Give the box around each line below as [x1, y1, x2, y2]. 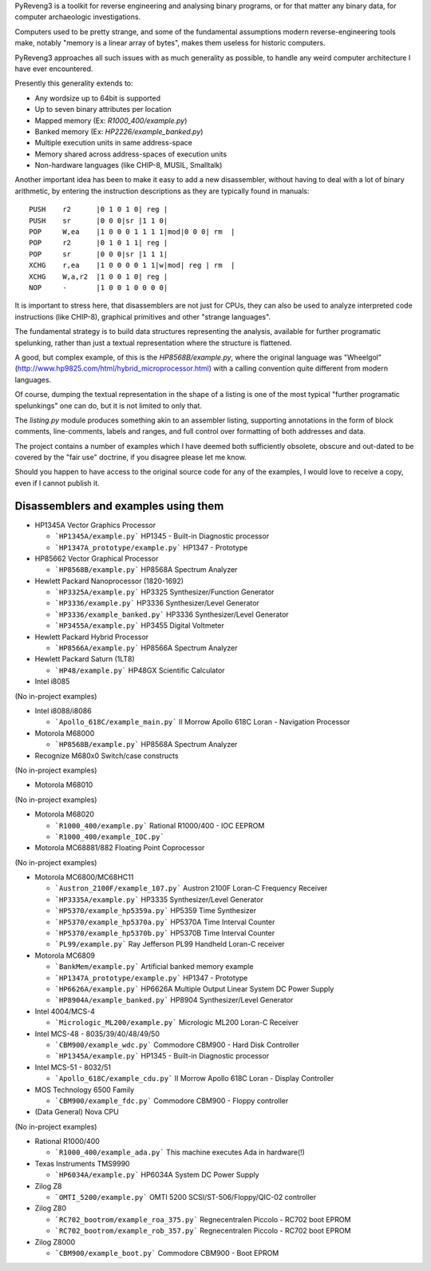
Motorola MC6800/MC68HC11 [34, 872, 134, 882]
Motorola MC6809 [34, 951, 96, 960]
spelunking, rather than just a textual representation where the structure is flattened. [14, 338, 292, 348]
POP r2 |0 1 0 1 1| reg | [29, 238, 168, 248]
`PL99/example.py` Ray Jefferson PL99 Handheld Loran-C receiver [54, 939, 285, 949]
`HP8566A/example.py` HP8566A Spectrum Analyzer [54, 643, 238, 653]
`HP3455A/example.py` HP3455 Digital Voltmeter [54, 621, 225, 630]
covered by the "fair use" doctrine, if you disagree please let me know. [14, 452, 247, 463]
